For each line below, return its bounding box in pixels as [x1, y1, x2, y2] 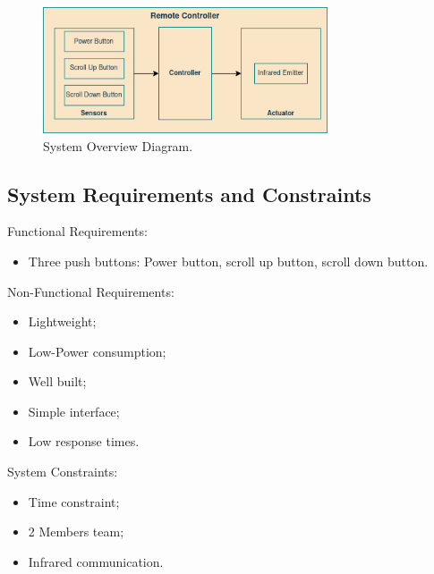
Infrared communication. [28, 552, 164, 570]
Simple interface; [28, 401, 120, 420]
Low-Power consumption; [28, 342, 166, 360]
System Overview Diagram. [43, 136, 193, 155]
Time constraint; [28, 492, 120, 511]
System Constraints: [7, 462, 118, 481]
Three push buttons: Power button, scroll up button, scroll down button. [28, 251, 429, 270]
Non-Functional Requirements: [7, 282, 174, 300]
